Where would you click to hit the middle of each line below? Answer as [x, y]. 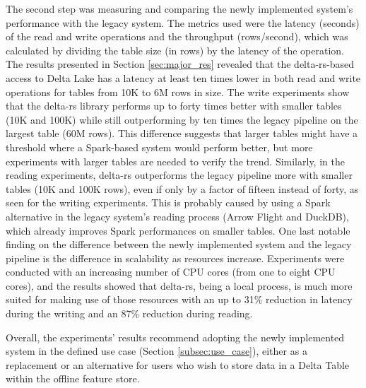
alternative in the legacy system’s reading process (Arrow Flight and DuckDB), [177, 216]
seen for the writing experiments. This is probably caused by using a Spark [168, 202]
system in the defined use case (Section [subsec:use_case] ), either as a [157, 351]
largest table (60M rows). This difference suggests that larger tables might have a [182, 133]
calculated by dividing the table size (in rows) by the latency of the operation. [175, 50]
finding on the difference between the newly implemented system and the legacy [179, 244]
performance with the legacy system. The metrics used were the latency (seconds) [183, 22]
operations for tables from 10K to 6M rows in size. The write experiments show [178, 92]
